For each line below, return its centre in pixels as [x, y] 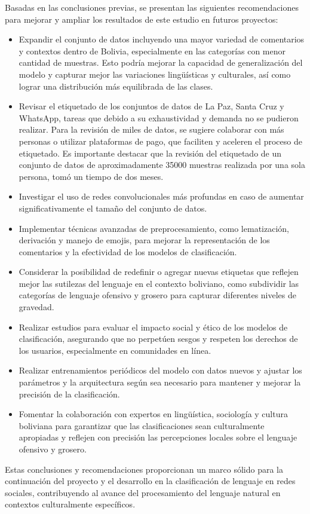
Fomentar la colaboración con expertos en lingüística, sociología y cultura [153, 414]
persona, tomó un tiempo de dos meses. [91, 176]
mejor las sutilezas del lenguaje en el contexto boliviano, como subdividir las [159, 283]
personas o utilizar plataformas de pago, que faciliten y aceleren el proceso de [160, 141]
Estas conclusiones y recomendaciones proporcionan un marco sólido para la [144, 469]
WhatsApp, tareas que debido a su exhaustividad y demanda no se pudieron [159, 117]
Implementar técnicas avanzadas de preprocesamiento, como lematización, [154, 228]
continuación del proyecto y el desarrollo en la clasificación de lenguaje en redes [150, 481]
